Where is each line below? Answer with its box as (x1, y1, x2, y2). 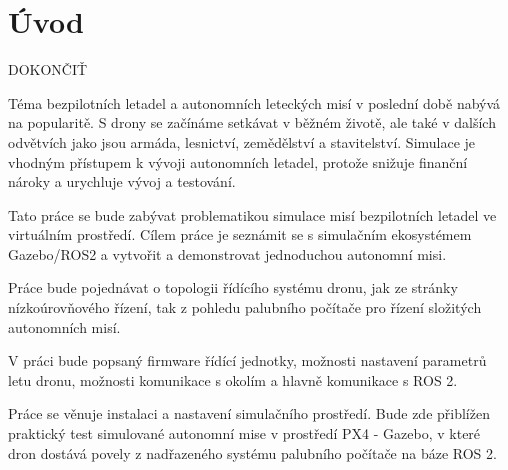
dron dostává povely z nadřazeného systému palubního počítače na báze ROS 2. (8, 442, 497, 463)
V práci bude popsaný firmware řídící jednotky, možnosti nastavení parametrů (8, 350, 487, 371)
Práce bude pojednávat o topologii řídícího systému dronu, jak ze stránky (8, 277, 458, 298)
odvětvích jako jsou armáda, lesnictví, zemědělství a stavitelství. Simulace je (8, 131, 476, 152)
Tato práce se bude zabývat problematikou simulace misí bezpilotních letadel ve (8, 204, 497, 225)
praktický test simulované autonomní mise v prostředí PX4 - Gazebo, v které (8, 423, 481, 444)
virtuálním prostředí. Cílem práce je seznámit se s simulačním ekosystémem (8, 224, 472, 245)
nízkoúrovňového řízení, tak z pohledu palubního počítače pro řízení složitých (8, 297, 482, 318)
